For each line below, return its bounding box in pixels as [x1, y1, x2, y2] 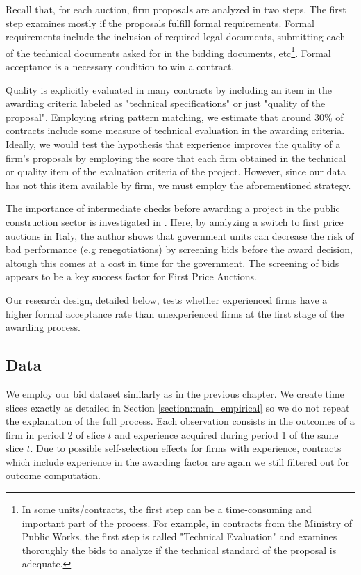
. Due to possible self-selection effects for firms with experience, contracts [30, 441, 342, 455]
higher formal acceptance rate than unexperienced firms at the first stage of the [6, 306, 344, 321]
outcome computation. [6, 468, 101, 483]
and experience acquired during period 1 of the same [115, 427, 339, 442]
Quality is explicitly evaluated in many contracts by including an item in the [6, 82, 332, 97]
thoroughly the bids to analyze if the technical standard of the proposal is [22, 542, 337, 557]
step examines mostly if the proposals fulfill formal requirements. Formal [6, 15, 314, 30]
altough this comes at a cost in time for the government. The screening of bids [6, 255, 339, 270]
